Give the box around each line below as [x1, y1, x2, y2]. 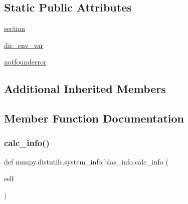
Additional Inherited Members [4, 81, 166, 96]
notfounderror [4, 56, 47, 67]
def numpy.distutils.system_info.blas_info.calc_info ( [4, 156, 168, 166]
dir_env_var [4, 39, 44, 50]
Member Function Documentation [4, 110, 184, 126]
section [4, 23, 26, 33]
